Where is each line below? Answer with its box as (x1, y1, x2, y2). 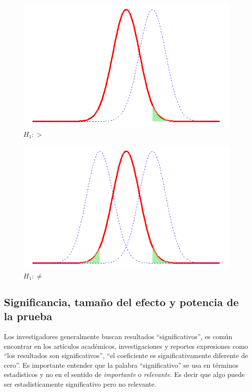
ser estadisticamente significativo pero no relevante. (4, 378, 156, 389)
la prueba (4, 309, 52, 324)
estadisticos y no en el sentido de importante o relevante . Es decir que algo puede (4, 369, 245, 379)
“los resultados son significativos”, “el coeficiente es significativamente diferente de (4, 350, 248, 360)
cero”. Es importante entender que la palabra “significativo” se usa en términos (4, 359, 238, 370)
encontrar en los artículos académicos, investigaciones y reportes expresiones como (4, 341, 248, 351)
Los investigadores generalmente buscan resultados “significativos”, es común (4, 331, 233, 341)
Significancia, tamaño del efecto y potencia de (4, 294, 239, 309)
